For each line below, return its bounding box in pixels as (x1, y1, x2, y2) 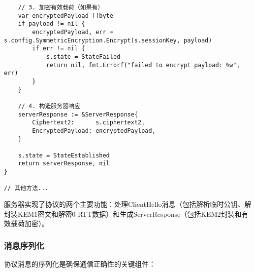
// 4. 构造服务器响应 (18, 102, 80, 110)
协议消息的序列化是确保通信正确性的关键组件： (4, 259, 156, 269)
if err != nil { (32, 45, 85, 52)
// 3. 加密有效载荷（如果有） (18, 4, 104, 11)
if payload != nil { (18, 20, 85, 28)
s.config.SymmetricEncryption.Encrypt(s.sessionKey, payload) (4, 37, 212, 44)
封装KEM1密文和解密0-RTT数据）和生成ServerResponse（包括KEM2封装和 (4, 208, 242, 219)
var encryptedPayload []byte (18, 12, 113, 19)
